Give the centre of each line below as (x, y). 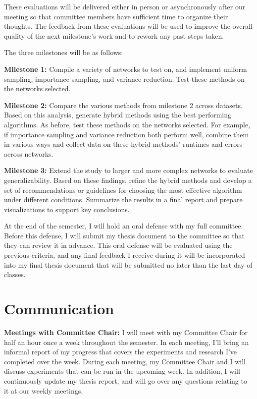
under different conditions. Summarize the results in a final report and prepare (123, 199)
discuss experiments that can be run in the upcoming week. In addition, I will (122, 371)
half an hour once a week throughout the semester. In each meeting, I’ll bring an (127, 342)
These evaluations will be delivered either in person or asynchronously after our (125, 6)
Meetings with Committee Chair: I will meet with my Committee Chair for (126, 332)
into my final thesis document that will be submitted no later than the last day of (128, 264)
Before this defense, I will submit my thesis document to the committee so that (124, 235)
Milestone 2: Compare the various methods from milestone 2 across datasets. (123, 105)
